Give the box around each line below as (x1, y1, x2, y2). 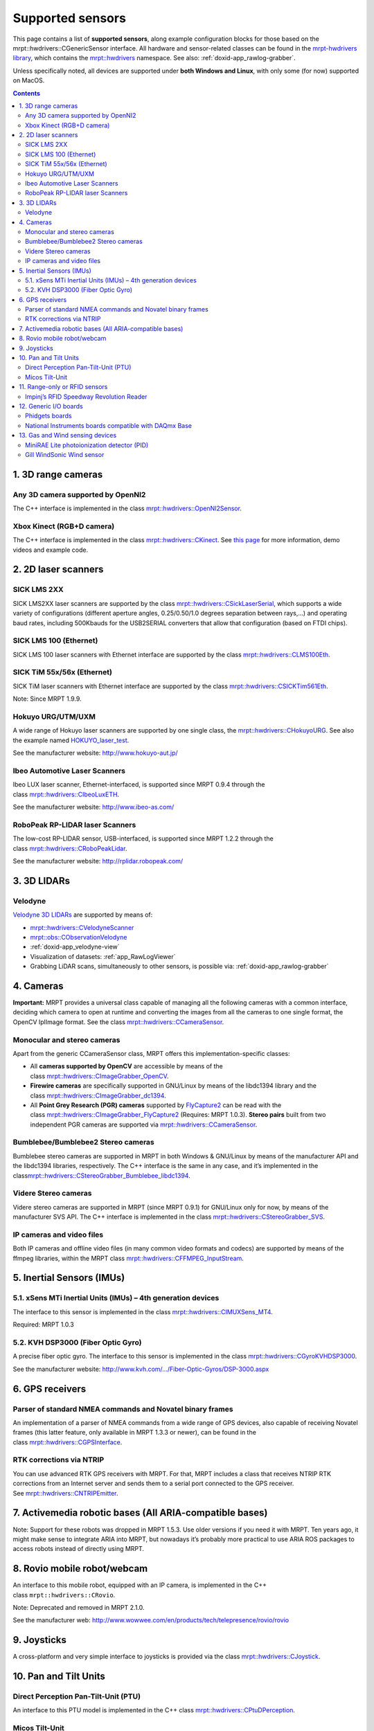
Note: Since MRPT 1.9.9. (12, 694, 82, 703)
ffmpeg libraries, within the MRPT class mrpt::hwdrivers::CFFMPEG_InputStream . (12, 1254, 244, 1262)
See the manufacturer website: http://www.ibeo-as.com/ (12, 803, 175, 811)
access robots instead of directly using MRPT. (12, 1545, 145, 1553)
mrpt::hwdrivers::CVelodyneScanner (30, 923, 134, 931)
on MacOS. (12, 76, 45, 84)
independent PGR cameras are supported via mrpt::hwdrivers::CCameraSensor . (30, 1120, 258, 1129)
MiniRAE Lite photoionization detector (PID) (25, 440, 149, 449)
